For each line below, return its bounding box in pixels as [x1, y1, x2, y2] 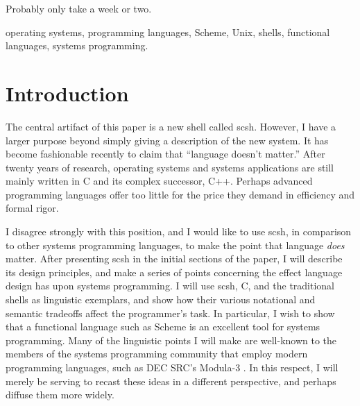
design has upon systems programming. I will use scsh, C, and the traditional [6, 278, 335, 293]
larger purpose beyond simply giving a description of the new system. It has [6, 133, 329, 147]
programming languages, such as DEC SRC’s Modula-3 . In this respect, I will [6, 360, 338, 374]
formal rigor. [6, 201, 59, 215]
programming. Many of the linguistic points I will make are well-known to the [6, 332, 337, 347]
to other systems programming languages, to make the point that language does [6, 237, 345, 252]
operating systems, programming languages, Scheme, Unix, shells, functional [6, 24, 330, 39]
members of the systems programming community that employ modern [6, 346, 308, 361]
